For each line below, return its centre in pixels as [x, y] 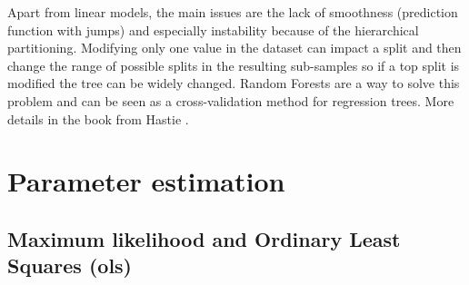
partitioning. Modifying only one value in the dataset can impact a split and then [234, 48]
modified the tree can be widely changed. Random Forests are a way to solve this [234, 83]
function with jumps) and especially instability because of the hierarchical [213, 29]
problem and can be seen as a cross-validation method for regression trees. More [231, 100]
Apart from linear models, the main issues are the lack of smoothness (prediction [233, 12]
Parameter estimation [146, 181]
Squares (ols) [70, 265]
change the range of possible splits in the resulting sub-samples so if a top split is [234, 65]
